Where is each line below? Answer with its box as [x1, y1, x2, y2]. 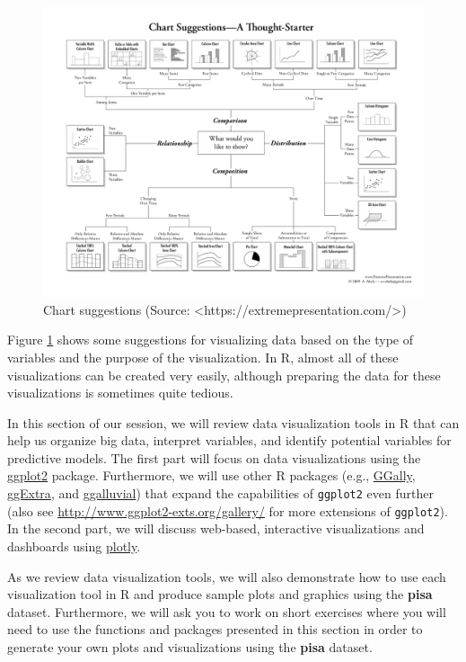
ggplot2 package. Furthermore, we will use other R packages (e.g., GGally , [7, 466, 416, 485]
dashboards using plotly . [7, 536, 141, 555]
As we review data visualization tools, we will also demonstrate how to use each [7, 567, 446, 586]
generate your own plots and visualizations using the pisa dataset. [7, 637, 373, 656]
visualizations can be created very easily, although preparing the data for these [7, 365, 441, 384]
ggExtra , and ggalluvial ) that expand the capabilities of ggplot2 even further [7, 484, 434, 503]
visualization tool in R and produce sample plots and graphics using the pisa [7, 585, 433, 604]
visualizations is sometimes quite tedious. [7, 383, 233, 402]
